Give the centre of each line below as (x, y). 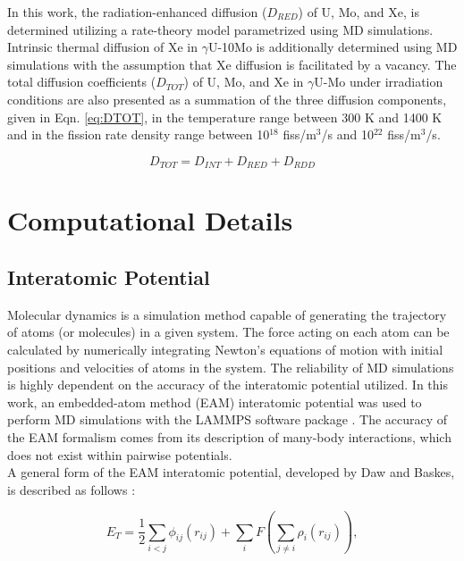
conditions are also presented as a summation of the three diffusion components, (227, 99)
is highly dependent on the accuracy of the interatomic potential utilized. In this (228, 385)
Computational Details (150, 220)
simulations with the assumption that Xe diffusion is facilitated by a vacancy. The (232, 64)
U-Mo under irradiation (379, 82)
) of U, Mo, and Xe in (244, 82)
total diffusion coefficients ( (82, 82)
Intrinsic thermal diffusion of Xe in (102, 47)
